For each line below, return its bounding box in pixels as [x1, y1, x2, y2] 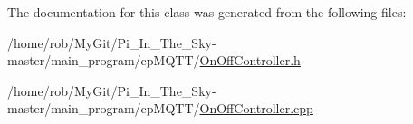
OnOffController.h [199, 51, 301, 70]
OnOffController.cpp [199, 99, 313, 118]
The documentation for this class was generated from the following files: [7, 3, 407, 21]
